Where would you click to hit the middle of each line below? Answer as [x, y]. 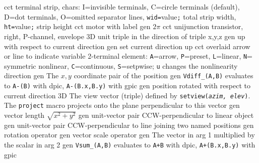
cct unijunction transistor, [203, 26]
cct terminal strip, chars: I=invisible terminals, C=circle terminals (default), [122, 7]
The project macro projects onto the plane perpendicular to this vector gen [122, 105]
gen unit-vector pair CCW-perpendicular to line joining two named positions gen [129, 125]
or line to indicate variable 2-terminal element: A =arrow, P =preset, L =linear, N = [128, 56]
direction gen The [31, 75]
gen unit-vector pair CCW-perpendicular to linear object [166, 115]
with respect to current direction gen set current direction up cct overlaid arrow [127, 46]
